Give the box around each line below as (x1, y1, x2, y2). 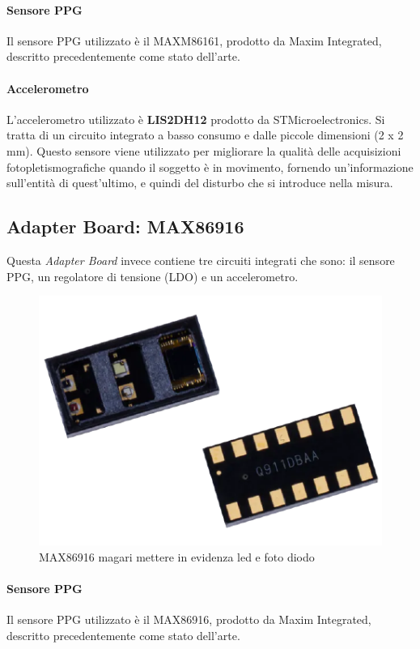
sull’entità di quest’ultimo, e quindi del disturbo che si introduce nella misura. (6, 174, 393, 191)
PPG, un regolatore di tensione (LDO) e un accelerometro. (6, 267, 299, 284)
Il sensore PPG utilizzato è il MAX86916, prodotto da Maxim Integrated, (6, 611, 371, 628)
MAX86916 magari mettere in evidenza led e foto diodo (39, 548, 315, 565)
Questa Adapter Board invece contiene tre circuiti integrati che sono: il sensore (6, 251, 395, 268)
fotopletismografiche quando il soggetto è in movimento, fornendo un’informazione (6, 158, 414, 175)
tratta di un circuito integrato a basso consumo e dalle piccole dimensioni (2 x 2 (6, 126, 404, 143)
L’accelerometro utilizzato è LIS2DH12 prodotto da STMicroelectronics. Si (6, 110, 385, 127)
